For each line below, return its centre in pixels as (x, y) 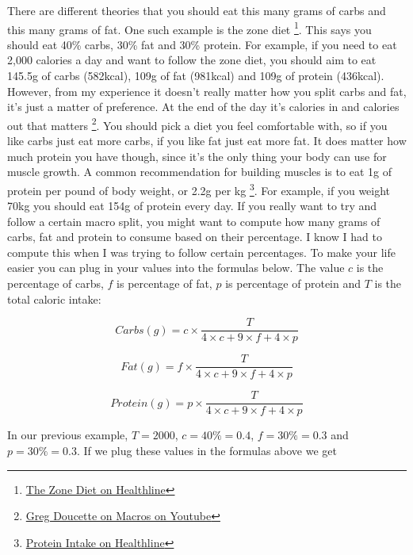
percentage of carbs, (55, 283)
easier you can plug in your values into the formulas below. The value (176, 268)
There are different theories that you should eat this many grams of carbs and (197, 10)
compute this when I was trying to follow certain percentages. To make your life (201, 252)
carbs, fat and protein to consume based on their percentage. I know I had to (195, 237)
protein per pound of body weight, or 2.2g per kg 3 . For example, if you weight (199, 189)
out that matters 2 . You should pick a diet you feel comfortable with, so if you (197, 124)
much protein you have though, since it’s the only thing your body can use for (197, 156)
